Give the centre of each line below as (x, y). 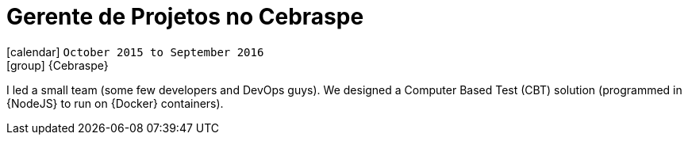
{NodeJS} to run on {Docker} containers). (115, 103)
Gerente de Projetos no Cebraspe (185, 17)
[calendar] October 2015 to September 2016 (135, 51)
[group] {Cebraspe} (58, 65)
